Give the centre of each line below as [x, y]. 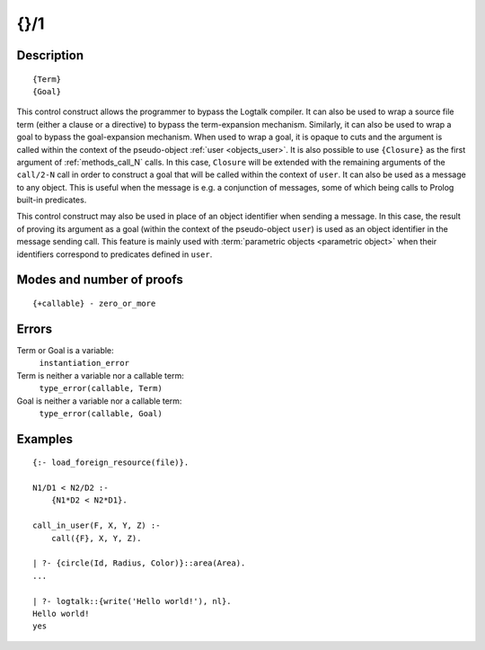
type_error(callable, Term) [101, 388]
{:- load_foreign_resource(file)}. [111, 463]
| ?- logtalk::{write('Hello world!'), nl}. [132, 601]
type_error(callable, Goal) [101, 413]
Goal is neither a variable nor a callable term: [99, 401]
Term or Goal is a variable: [65, 350]
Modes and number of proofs [100, 280]
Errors [35, 329]
